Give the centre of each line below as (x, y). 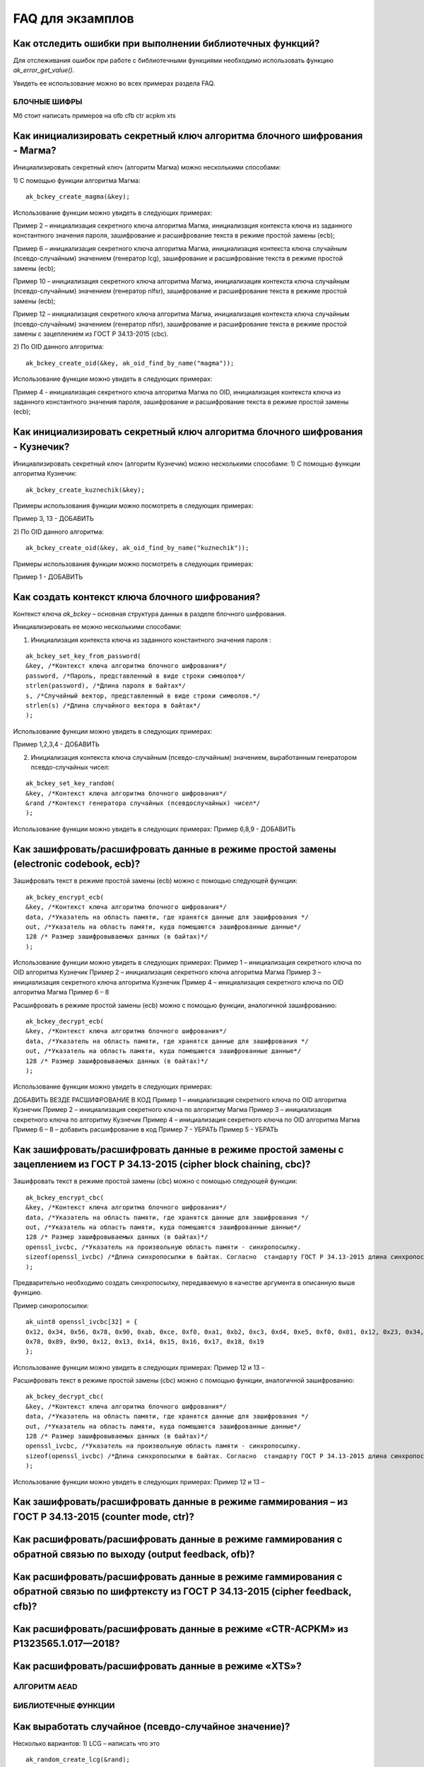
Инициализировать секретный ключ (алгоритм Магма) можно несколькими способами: (147, 168)
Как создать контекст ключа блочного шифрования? (137, 597)
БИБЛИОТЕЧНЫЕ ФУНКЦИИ (64, 1706)
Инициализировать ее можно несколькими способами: (97, 627)
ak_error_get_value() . (44, 70)
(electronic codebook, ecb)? (77, 864)
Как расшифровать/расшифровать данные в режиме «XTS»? (157, 1666)
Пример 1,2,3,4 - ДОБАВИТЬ (57, 744)
